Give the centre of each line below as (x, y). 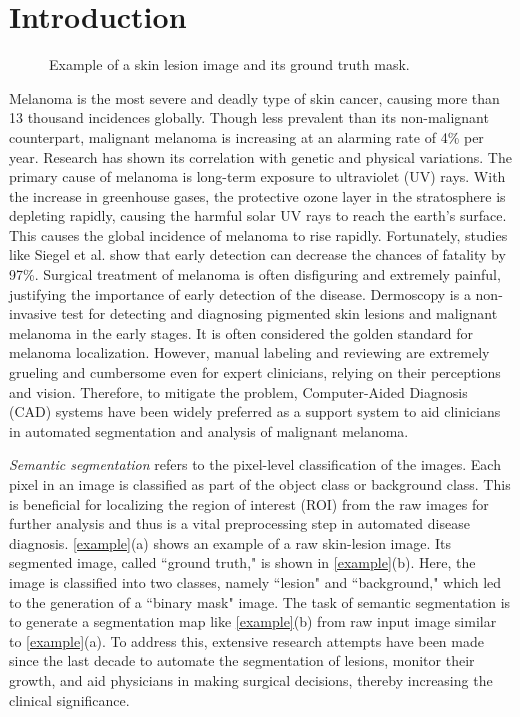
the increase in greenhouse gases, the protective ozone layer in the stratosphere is (257, 195)
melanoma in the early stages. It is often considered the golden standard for (241, 332)
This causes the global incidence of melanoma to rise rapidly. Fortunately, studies (258, 234)
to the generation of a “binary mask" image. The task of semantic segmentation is (260, 601)
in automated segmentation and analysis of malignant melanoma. (209, 430)
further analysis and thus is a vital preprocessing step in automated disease (239, 523)
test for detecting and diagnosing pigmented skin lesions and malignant (279, 313)
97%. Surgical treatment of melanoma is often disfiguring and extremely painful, (255, 274)
